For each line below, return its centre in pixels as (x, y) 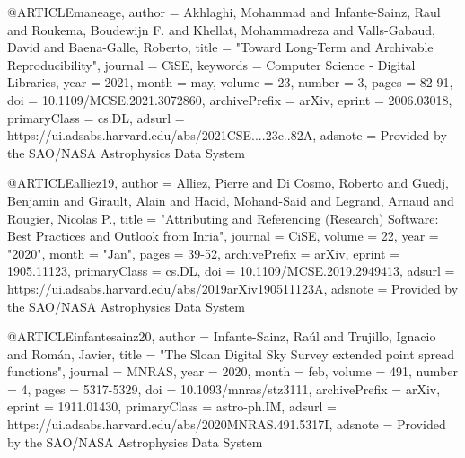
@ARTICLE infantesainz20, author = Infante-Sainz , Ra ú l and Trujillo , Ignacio (222, 336)
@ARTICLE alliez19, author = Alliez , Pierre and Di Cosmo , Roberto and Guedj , (228, 183)
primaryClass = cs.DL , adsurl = (96, 117)
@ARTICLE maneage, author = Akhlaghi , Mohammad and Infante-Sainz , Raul (224, 12)
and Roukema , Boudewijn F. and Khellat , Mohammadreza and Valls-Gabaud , (221, 29)
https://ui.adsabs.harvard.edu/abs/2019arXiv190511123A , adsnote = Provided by (233, 288)
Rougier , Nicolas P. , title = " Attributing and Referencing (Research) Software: (223, 218)
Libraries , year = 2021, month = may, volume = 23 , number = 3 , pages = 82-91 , (230, 82)
